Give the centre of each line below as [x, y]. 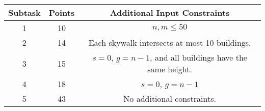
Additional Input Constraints [170, 12]
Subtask [24, 12]
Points [62, 12]
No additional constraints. [170, 99]
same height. [170, 69]
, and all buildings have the [198, 57]
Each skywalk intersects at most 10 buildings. [170, 43]
